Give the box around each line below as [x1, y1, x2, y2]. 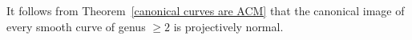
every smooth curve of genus [6, 18, 146, 34]
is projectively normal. [173, 18, 284, 34]
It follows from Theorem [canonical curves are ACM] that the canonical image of [6, 2, 405, 18]
